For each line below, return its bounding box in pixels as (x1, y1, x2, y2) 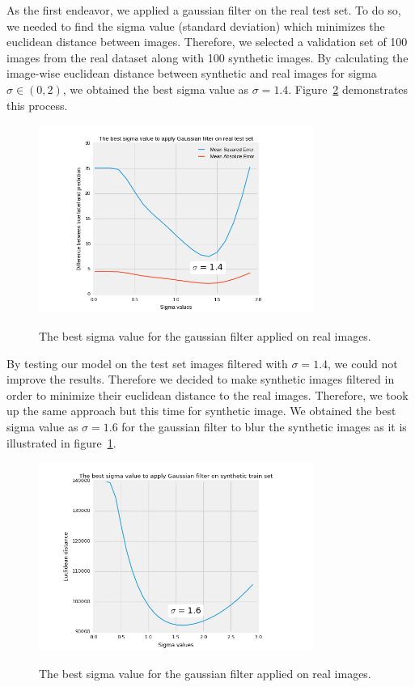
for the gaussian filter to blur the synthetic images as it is (121, 418, 407, 435)
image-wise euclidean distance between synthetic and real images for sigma (6, 65, 377, 82)
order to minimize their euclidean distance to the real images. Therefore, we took (6, 386, 409, 403)
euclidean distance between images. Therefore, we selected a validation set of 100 (6, 33, 408, 50)
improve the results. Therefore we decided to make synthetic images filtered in (6, 371, 395, 388)
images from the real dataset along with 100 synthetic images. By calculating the (6, 49, 409, 66)
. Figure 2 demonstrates (288, 80, 409, 97)
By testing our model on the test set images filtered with (6, 354, 288, 371)
